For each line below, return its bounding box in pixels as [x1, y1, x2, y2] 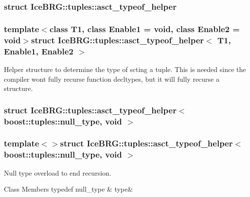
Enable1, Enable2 [4, 45, 73, 57]
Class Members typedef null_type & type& [4, 184, 133, 194]
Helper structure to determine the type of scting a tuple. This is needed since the [4, 64, 246, 74]
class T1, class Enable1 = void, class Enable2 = [49, 22, 240, 35]
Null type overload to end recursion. [4, 167, 111, 178]
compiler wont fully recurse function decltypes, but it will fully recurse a [4, 73, 220, 84]
